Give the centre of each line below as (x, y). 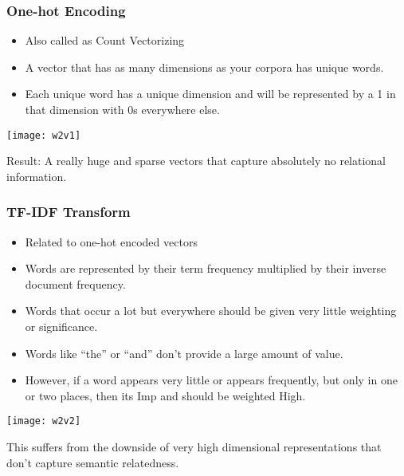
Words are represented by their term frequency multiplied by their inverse (206, 268)
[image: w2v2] (44, 421)
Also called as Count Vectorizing (105, 40)
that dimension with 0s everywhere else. (122, 109)
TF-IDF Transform (69, 212)
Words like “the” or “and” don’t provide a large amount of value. (184, 353)
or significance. (61, 327)
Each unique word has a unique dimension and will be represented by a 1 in (210, 94)
